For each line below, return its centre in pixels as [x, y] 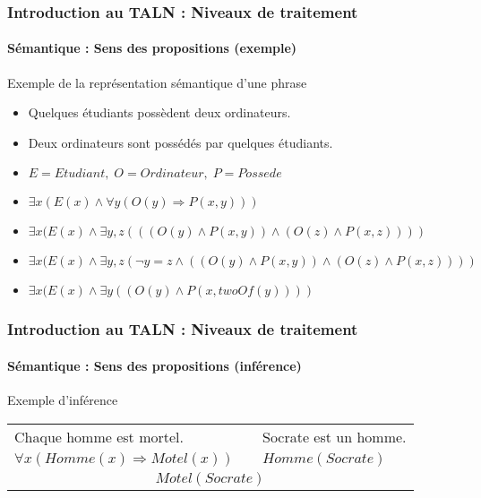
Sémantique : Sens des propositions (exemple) [152, 48]
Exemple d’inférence [63, 400]
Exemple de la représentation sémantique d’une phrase [157, 82]
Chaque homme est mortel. [99, 436]
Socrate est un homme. [334, 436]
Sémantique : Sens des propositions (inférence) [155, 365]
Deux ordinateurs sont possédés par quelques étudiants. [180, 142]
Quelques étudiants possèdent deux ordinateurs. [159, 112]
